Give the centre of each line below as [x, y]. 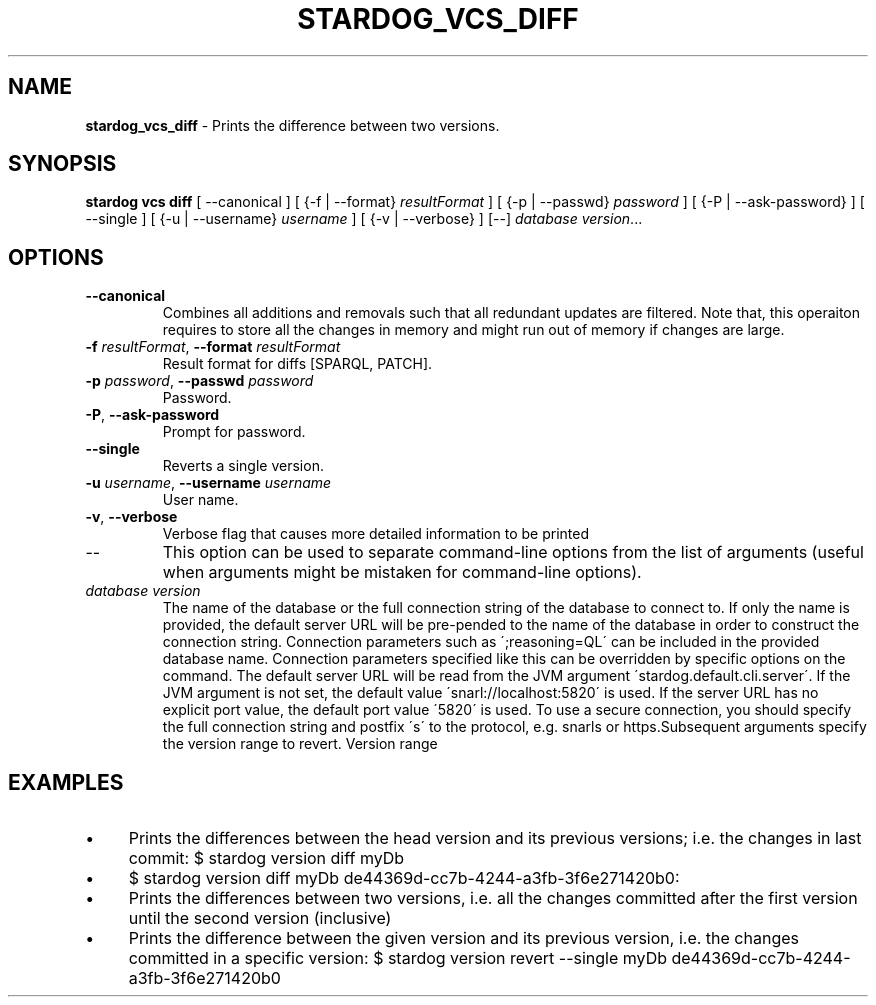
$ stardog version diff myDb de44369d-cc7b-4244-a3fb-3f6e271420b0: [404, 878]
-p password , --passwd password [199, 381]
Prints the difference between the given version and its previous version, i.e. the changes [463, 938]
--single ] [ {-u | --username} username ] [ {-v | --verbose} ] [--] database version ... [364, 219]
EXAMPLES [66, 782]
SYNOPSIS [62, 164]
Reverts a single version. [243, 466]
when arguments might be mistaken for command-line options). [402, 572]
